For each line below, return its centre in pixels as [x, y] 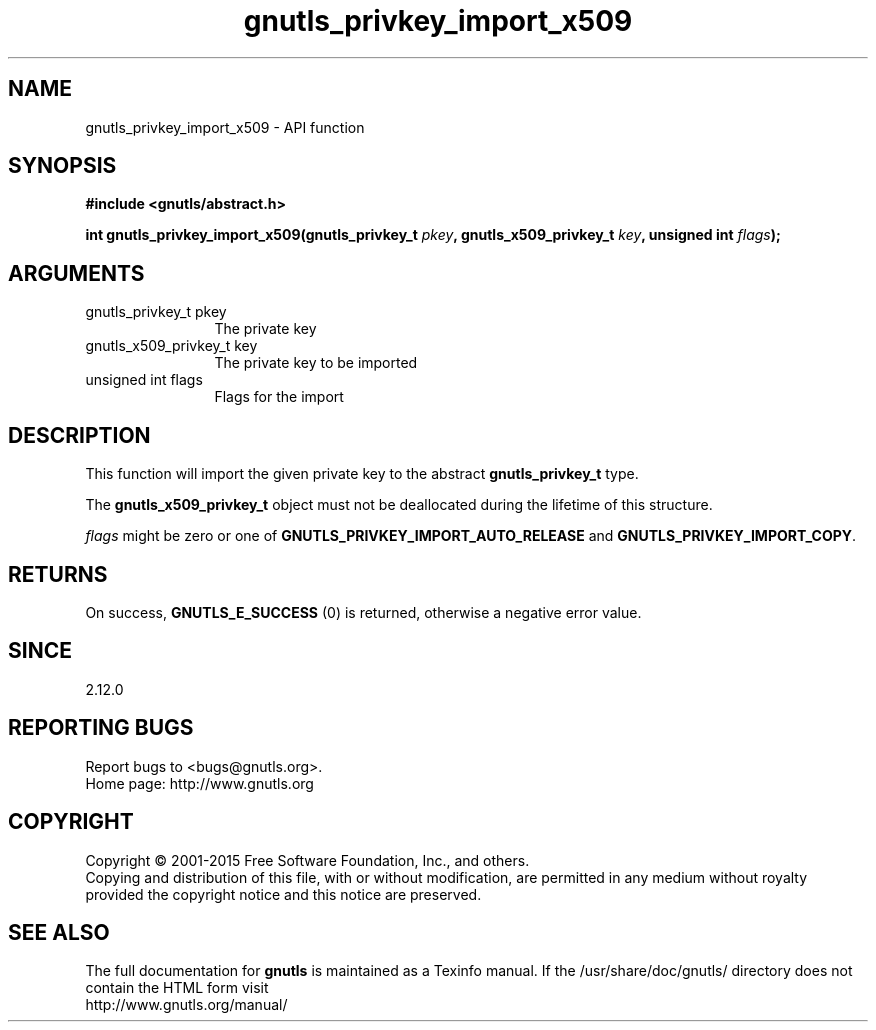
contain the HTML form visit [177, 988]
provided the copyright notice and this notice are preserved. [283, 894]
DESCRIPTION [79, 435]
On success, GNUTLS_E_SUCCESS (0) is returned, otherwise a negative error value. [363, 612]
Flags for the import [279, 397]
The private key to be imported [316, 363]
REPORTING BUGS [101, 728]
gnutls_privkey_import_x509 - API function [225, 127]
